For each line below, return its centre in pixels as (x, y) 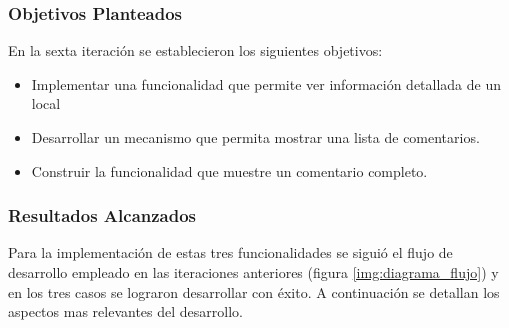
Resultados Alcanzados (102, 215)
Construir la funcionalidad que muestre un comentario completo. (229, 170)
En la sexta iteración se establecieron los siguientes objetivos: (195, 50)
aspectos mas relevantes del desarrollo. (125, 311)
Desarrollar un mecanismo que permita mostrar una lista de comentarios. (255, 137)
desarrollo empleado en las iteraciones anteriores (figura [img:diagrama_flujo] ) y (253, 272)
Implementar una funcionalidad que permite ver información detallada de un (266, 83)
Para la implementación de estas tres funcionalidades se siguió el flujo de (230, 252)
